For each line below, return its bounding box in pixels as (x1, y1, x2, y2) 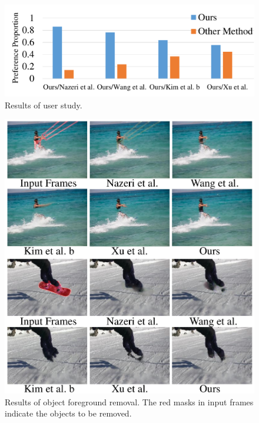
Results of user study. (5, 98, 82, 111)
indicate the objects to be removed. (5, 407, 132, 419)
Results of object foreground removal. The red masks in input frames (5, 395, 254, 408)
